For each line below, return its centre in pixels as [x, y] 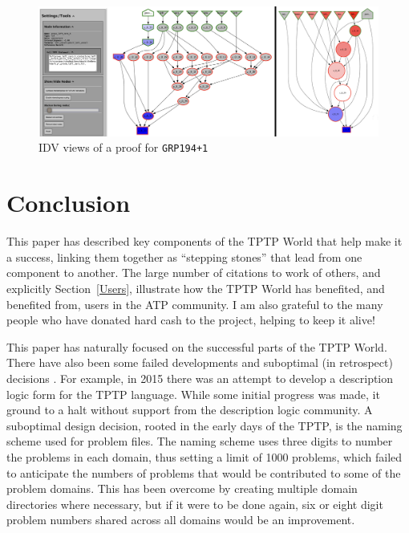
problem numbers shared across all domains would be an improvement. [181, 520]
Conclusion [69, 203]
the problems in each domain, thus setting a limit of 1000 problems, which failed [204, 456]
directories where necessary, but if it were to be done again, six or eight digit [195, 504]
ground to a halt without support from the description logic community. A [190, 410]
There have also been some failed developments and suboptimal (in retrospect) [200, 362]
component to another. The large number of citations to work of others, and [194, 273]
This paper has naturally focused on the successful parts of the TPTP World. [197, 346]
